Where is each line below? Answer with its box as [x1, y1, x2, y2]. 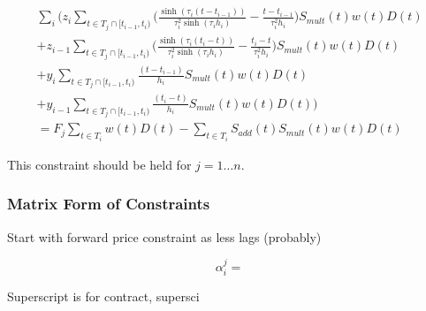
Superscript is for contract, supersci [7, 287, 200, 306]
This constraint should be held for [7, 155, 192, 173]
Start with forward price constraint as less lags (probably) [7, 227, 322, 246]
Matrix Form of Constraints [7, 193, 210, 215]
